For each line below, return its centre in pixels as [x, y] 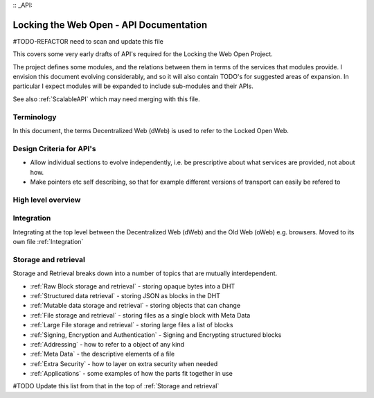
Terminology [35, 116]
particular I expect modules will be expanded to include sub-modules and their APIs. [133, 86]
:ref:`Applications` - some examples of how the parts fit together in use [132, 374]
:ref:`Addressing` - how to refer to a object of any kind [107, 344]
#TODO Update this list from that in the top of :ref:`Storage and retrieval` [116, 386]
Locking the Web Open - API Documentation [110, 25]
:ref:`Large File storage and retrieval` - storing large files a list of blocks [132, 325]
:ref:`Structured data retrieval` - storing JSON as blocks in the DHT [125, 295]
